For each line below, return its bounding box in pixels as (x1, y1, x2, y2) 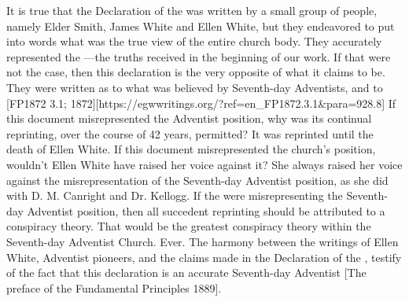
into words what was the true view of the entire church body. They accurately (6, 33, 382, 50)
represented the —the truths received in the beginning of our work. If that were (6, 48, 391, 64)
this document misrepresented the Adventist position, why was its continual (6, 110, 372, 127)
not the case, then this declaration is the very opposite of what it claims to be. (6, 64, 385, 80)
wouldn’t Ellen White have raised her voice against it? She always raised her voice (6, 156, 403, 172)
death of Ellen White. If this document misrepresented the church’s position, (6, 141, 376, 157)
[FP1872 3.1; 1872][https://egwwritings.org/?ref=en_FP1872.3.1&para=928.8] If (6, 94, 396, 111)
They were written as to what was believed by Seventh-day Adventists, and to (6, 79, 383, 95)
